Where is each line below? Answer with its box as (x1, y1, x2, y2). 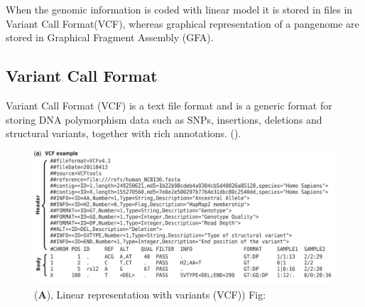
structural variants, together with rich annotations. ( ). (6, 126, 241, 141)
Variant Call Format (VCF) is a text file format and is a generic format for (6, 97, 332, 112)
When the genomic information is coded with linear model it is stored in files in (6, 2, 353, 16)
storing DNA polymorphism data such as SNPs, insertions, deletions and (6, 112, 322, 126)
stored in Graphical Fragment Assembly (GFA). (6, 30, 214, 45)
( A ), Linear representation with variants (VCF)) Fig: (34, 286, 266, 301)
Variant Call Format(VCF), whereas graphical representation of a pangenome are (6, 16, 359, 31)
